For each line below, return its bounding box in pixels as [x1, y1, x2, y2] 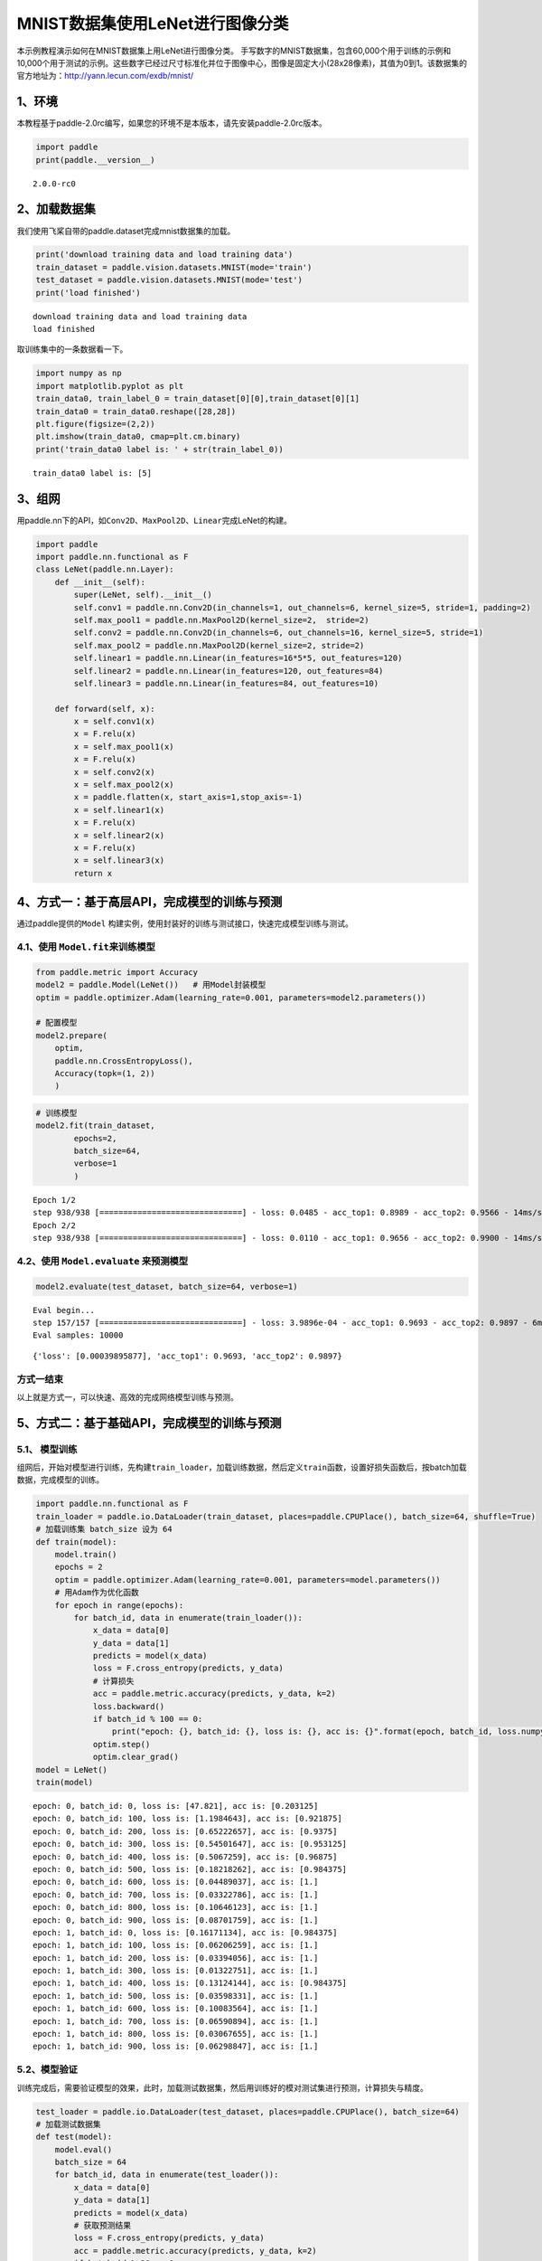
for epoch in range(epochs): [54, 1600, 184, 1610]
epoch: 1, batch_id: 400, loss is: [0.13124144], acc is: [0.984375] [33, 1978, 348, 1989]
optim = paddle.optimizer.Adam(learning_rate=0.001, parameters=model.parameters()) [54, 1575, 442, 1585]
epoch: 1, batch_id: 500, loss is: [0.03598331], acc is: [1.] [33, 1991, 319, 2001]
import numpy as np [35, 368, 122, 379]
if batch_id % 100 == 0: [92, 1714, 203, 1725]
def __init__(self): [54, 577, 146, 587]
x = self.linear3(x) [73, 856, 165, 866]
